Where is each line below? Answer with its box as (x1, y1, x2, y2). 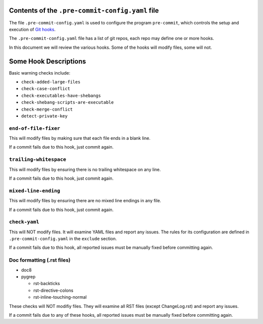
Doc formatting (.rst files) (9, 257, 71, 264)
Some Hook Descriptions (9, 57, 86, 65)
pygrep (21, 273, 36, 280)
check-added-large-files (21, 79, 80, 85)
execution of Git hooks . (9, 26, 56, 32)
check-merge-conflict (21, 106, 73, 112)
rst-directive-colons (33, 287, 74, 293)
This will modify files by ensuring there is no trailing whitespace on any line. (9, 166, 161, 172)
